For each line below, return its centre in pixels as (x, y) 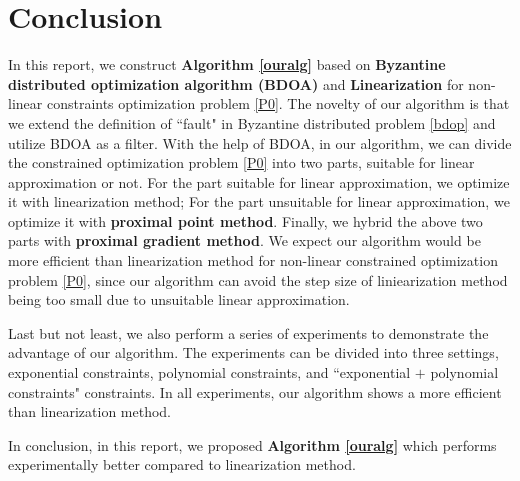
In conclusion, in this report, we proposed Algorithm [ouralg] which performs (252, 444)
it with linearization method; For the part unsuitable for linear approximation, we (259, 201)
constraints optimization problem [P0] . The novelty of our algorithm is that (278, 103)
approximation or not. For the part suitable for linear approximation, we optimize (259, 181)
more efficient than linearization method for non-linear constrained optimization (253, 260)
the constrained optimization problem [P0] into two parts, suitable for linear (241, 162)
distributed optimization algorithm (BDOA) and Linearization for (236, 83)
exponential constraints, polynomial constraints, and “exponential (209, 372)
